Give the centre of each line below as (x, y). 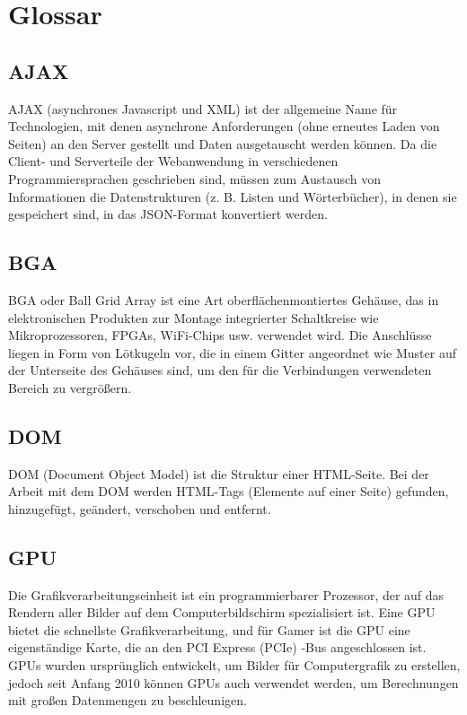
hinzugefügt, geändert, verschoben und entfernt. (140, 508)
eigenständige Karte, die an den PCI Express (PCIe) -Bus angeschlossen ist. (217, 647)
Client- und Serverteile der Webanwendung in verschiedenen (173, 161)
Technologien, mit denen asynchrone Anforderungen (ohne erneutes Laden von (224, 126)
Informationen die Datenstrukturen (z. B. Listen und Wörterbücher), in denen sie (233, 196)
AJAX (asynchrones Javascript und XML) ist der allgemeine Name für (203, 108)
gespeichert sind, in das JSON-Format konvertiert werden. (168, 214)
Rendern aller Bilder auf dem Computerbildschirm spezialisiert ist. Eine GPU (222, 612)
